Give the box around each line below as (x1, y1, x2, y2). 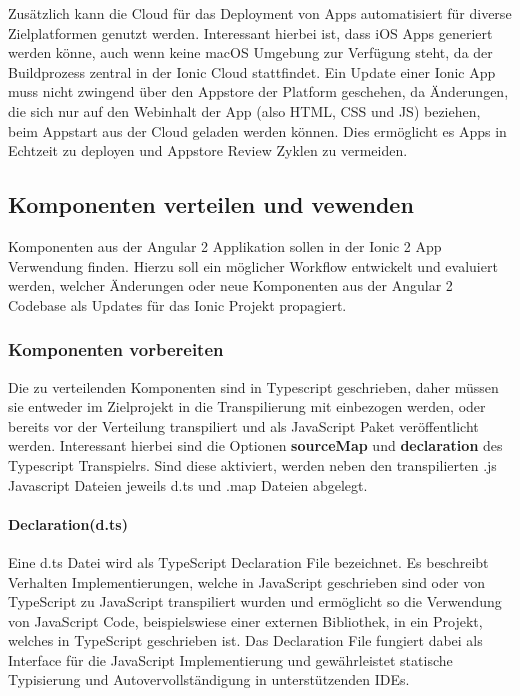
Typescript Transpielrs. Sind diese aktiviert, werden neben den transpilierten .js (8, 454, 497, 475)
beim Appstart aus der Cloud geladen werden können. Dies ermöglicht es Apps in (8, 120, 507, 141)
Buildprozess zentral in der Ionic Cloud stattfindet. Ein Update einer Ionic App (8, 61, 496, 82)
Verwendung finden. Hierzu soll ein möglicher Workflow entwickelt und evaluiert (8, 255, 498, 276)
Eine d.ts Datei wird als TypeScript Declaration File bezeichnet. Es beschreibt (8, 551, 489, 572)
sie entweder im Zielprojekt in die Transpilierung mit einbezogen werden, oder (8, 396, 486, 417)
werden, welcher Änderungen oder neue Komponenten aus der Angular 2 (8, 275, 453, 296)
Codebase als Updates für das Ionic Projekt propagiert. (8, 294, 347, 315)
